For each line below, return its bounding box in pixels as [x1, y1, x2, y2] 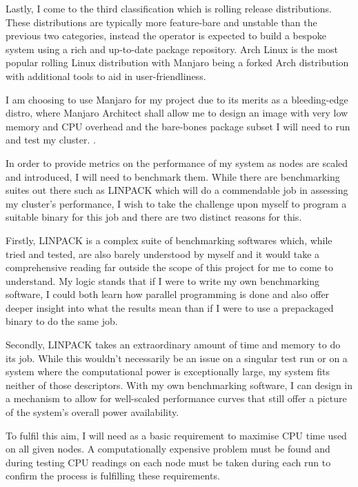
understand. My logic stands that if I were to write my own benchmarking [6, 273, 319, 288]
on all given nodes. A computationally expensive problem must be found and [6, 441, 330, 456]
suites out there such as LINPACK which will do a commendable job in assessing [6, 183, 348, 197]
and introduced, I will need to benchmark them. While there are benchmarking [6, 169, 340, 183]
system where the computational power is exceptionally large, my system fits [6, 364, 330, 379]
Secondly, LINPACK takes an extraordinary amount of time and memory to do [6, 337, 341, 352]
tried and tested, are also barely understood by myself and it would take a [6, 246, 320, 261]
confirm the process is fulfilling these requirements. [6, 468, 220, 483]
